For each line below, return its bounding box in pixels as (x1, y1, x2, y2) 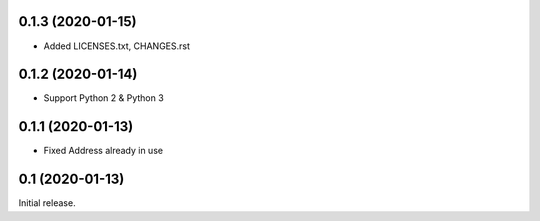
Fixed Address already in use (43, 145, 164, 157)
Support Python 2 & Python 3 (43, 92, 164, 104)
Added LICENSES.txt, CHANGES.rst (43, 40, 190, 52)
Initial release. (18, 197, 76, 209)
